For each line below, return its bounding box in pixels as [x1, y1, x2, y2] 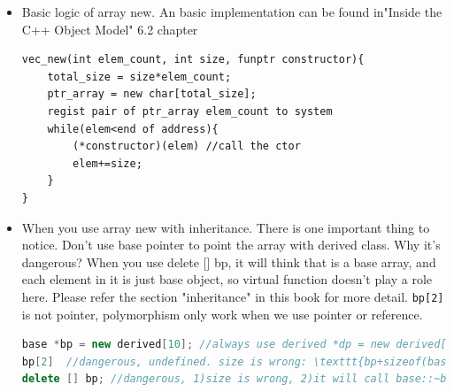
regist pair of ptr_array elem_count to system [47, 104, 333, 118]
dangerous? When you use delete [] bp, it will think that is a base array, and [21, 252, 436, 271]
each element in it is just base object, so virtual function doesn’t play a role [21, 270, 433, 288]
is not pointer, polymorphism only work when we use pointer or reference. [21, 304, 423, 323]
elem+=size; [73, 157, 142, 170]
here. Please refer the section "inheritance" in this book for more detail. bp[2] [21, 287, 444, 305]
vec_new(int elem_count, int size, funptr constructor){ [21, 53, 365, 66]
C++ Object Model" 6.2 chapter [21, 19, 198, 38]
